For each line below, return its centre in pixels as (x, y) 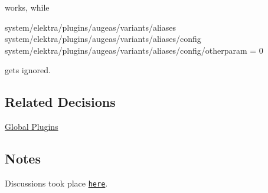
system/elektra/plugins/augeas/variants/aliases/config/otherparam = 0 (134, 50)
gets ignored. (28, 70)
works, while (27, 7)
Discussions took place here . (56, 183)
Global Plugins (32, 127)
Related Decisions (60, 102)
